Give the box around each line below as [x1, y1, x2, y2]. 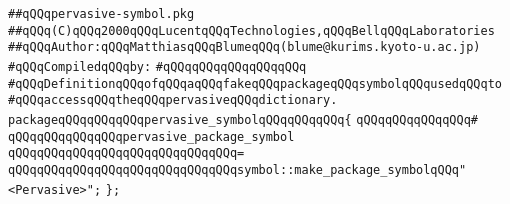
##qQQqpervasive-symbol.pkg [8, 7, 195, 21]
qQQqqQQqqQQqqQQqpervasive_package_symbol [8, 129, 295, 144]
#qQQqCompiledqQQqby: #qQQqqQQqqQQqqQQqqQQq [8, 59, 307, 74]
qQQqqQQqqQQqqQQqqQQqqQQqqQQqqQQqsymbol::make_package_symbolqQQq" [8, 162, 467, 177]
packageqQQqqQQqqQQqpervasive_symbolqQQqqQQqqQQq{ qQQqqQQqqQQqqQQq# [8, 112, 478, 127]
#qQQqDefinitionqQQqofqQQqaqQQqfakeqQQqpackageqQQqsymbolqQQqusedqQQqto [8, 76, 502, 91]
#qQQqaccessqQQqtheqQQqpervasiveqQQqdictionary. [8, 93, 338, 108]
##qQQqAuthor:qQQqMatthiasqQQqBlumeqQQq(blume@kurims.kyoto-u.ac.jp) [8, 40, 481, 55]
